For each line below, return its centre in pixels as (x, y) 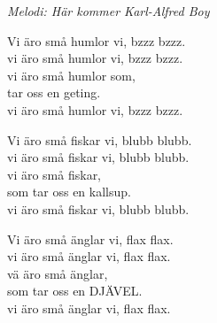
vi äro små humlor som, (71, 75)
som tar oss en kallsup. (69, 192)
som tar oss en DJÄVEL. (75, 291)
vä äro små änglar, (58, 273)
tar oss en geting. (54, 92)
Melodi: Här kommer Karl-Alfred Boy (108, 11)
